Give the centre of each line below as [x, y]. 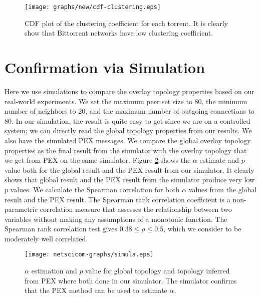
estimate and [219, 160]
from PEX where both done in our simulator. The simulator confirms [131, 280]
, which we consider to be [202, 229]
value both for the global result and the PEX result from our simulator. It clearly [129, 170]
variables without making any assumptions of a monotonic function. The [116, 219]
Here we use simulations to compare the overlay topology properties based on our [129, 91]
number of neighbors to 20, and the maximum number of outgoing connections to [129, 111]
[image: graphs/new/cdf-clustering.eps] [93, 7]
